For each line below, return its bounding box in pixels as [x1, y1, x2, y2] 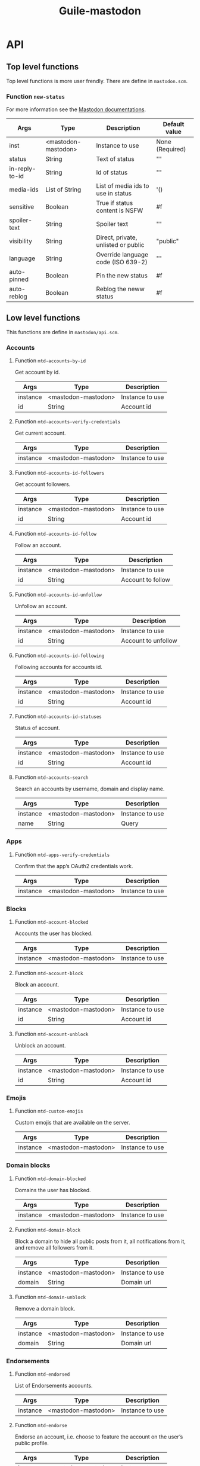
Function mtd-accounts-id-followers [14, 469, 105, 477]
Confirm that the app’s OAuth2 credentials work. [14, 862, 133, 869]
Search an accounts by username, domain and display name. [14, 785, 165, 793]
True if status [96, 199, 133, 207]
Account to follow [121, 576, 171, 584]
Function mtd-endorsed [14, 1370, 70, 1378]
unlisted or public [96, 241, 145, 249]
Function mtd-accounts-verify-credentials [14, 418, 121, 425]
